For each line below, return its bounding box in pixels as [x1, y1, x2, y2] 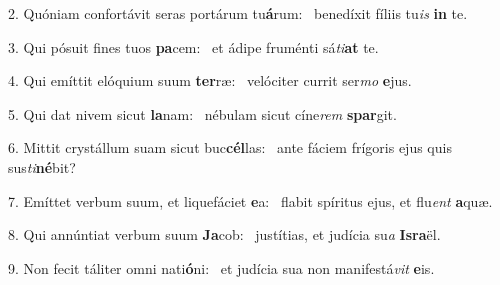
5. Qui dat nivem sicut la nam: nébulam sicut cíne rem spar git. [8, 103, 397, 124]
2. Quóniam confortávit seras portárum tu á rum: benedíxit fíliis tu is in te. [8, 3, 468, 23]
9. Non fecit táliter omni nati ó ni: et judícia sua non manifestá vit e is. [8, 257, 435, 278]
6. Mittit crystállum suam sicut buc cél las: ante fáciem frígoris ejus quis [8, 137, 452, 158]
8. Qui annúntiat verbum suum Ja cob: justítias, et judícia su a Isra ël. [8, 224, 441, 245]
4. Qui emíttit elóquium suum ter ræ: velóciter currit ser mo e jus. [8, 70, 412, 91]
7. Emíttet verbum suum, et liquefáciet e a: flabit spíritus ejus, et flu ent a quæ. [8, 190, 493, 211]
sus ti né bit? [8, 156, 76, 177]
